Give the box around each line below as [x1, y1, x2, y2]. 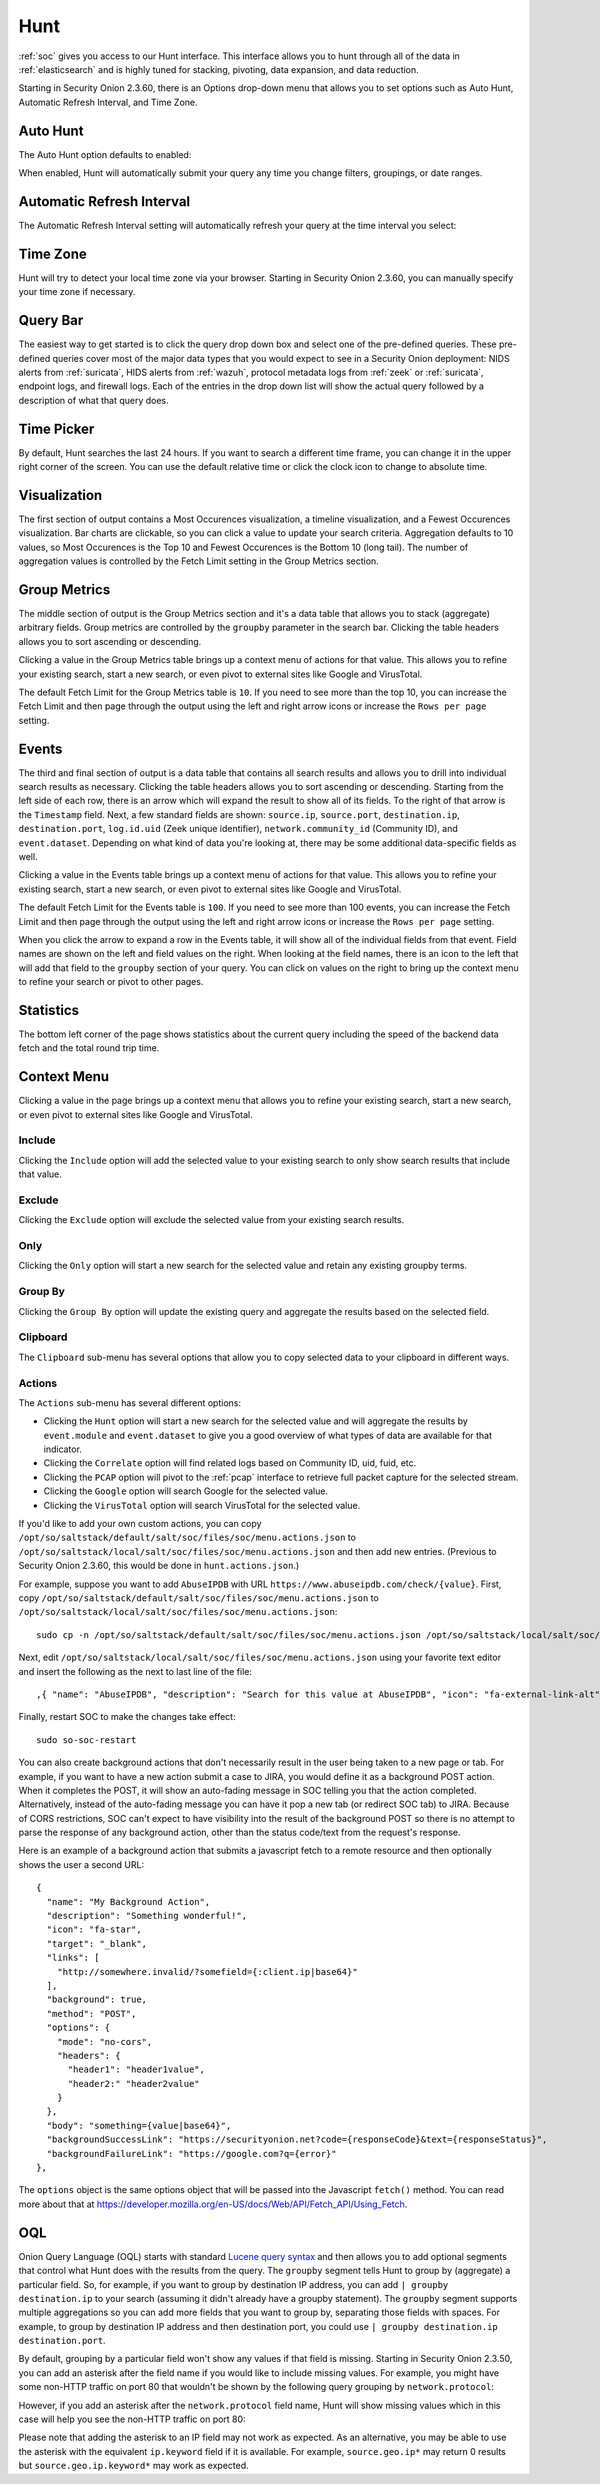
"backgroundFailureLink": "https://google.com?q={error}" [46, 2148, 337, 2159]
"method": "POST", [46, 2008, 137, 2019]
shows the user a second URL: [18, 1858, 145, 1870]
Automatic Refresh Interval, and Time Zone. [18, 96, 199, 108]
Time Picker [18, 420, 95, 437]
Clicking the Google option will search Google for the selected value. [43, 1485, 329, 1497]
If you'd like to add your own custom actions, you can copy [18, 1518, 262, 1530]
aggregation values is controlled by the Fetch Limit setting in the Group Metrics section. [18, 555, 379, 567]
